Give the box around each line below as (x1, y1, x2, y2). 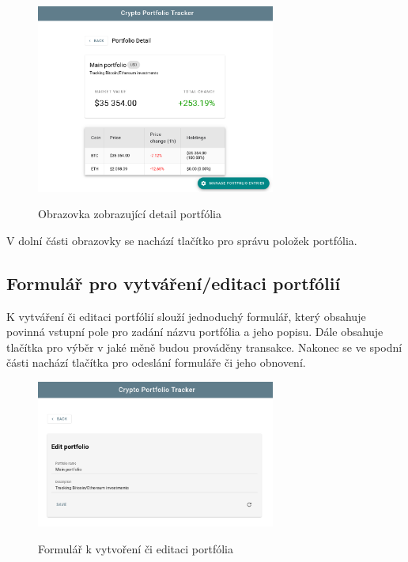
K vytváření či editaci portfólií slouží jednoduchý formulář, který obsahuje (6, 307, 366, 324)
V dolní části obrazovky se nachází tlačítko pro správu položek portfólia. (6, 232, 357, 248)
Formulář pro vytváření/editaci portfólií (6, 270, 341, 295)
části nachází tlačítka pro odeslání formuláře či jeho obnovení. (6, 354, 306, 371)
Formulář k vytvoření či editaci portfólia (38, 541, 233, 557)
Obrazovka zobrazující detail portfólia (38, 206, 221, 222)
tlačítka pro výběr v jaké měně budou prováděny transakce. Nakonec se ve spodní (6, 338, 402, 355)
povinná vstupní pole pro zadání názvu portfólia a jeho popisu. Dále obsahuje (6, 323, 383, 340)
